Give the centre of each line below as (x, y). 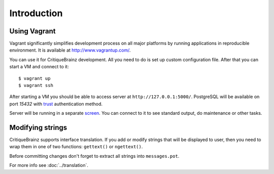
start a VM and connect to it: (39, 67)
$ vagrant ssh (36, 85)
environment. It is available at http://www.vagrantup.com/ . (70, 50)
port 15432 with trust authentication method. (56, 104)
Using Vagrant (32, 31)
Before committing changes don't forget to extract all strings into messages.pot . (94, 156)
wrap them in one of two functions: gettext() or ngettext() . (76, 147)
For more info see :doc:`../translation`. (49, 165)
